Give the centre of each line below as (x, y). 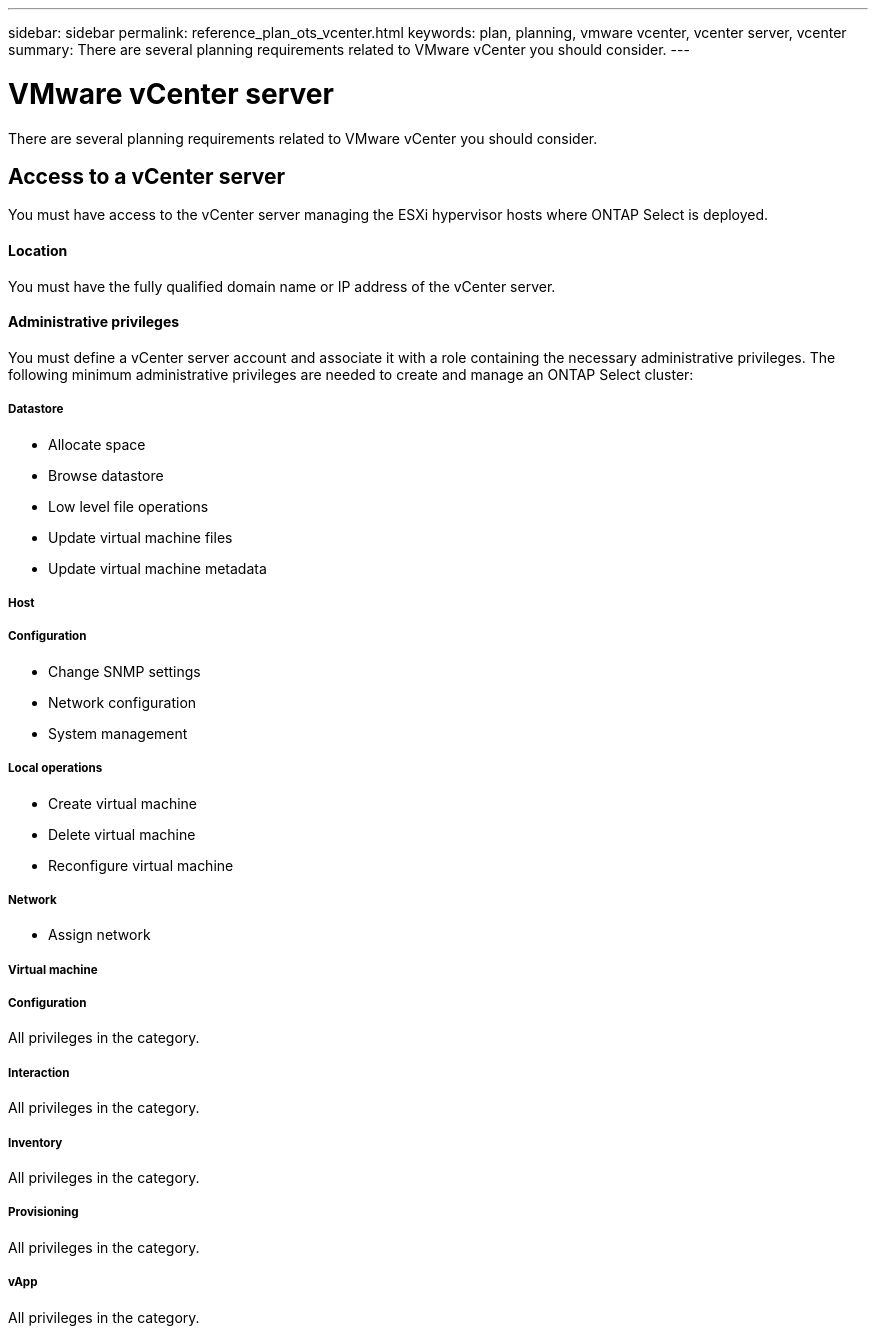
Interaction (39, 1072)
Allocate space (97, 444)
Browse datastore (106, 475)
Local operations (55, 768)
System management (118, 733)
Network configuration (122, 702)
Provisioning (43, 1212)
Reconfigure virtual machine (141, 865)
